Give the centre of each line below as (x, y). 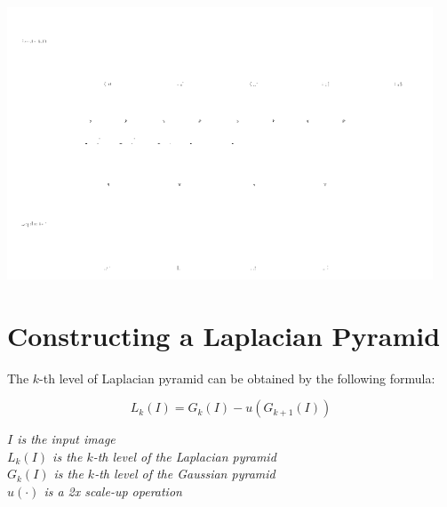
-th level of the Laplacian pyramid (184, 456)
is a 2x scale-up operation (113, 491)
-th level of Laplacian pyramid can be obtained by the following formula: (237, 378)
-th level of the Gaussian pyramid (185, 474)
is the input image (66, 439)
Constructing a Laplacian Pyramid (224, 335)
